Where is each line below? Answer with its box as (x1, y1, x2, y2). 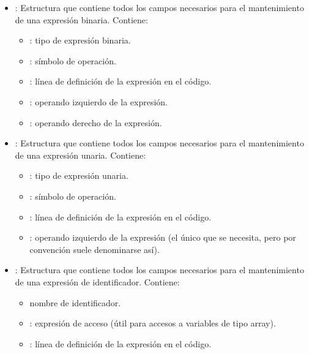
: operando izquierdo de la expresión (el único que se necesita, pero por (29, 231, 296, 244)
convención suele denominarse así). (29, 243, 160, 255)
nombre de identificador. (29, 296, 121, 309)
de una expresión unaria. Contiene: (15, 148, 146, 161)
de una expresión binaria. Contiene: (15, 13, 148, 26)
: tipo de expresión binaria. (29, 34, 131, 47)
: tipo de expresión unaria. (29, 169, 128, 182)
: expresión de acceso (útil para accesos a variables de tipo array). (29, 317, 276, 330)
